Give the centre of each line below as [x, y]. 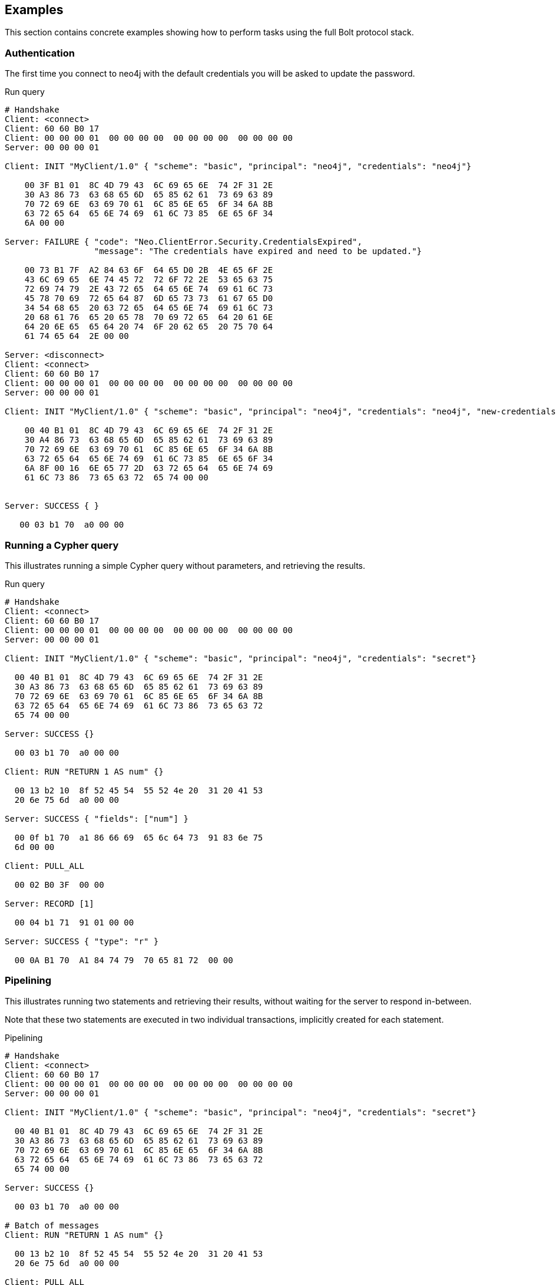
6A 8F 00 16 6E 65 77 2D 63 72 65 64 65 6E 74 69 [149, 468]
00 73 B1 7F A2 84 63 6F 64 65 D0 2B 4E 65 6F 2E [149, 270]
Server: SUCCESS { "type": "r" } [82, 941]
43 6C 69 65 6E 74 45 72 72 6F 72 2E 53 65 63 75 [149, 280]
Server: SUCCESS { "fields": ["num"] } [97, 818]
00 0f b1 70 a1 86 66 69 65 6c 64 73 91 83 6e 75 [139, 837]
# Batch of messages [52, 1225]
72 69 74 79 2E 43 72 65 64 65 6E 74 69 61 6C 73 [149, 289]
